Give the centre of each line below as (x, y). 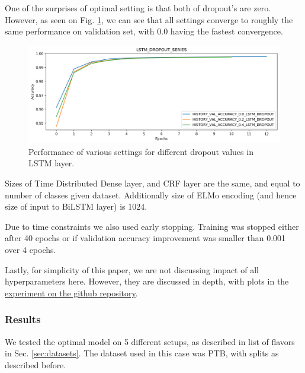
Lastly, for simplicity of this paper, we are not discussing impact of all (132, 269)
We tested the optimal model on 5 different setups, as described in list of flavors (150, 341)
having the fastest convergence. (227, 31)
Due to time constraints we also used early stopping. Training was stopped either (152, 226)
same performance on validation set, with (80, 31)
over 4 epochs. (30, 249)
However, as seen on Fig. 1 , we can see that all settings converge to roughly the (149, 19)
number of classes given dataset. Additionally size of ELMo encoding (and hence (151, 195)
